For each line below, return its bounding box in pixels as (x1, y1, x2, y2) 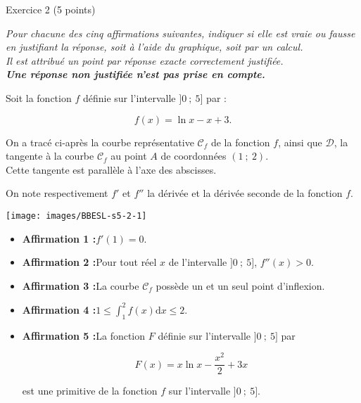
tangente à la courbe (6, 148, 94, 163)
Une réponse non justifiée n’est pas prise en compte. (6, 67, 265, 82)
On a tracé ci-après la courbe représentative (6, 134, 194, 149)
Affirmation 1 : (22, 231, 96, 245)
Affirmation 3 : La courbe (22, 278, 139, 293)
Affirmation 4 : (22, 302, 96, 316)
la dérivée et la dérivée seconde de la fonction (147, 186, 343, 200)
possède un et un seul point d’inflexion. (156, 278, 325, 293)
